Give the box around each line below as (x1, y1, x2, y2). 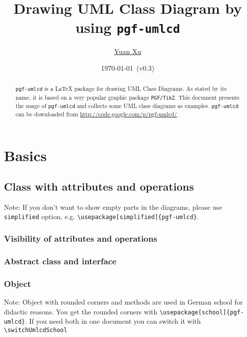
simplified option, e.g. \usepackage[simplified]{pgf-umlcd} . (4, 211, 199, 222)
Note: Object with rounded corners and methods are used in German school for (4, 297, 243, 307)
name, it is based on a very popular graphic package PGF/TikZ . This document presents (15, 93, 240, 101)
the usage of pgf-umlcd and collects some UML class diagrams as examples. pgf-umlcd (15, 101, 239, 110)
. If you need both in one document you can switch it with (25, 316, 201, 326)
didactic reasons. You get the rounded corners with (4, 306, 158, 316)
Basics (4, 145, 47, 165)
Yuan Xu (114, 46, 141, 56)
